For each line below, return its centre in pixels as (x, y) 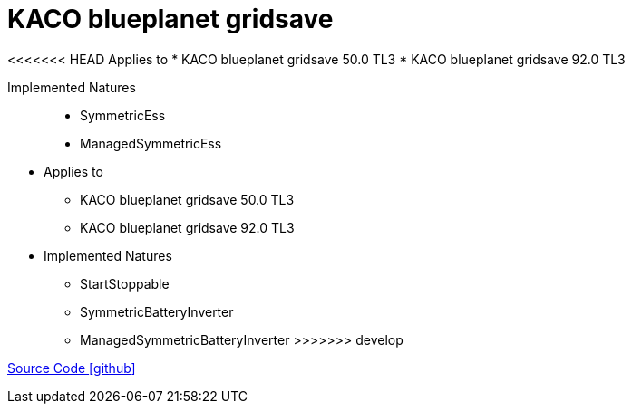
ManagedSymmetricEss (151, 143)
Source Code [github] (72, 368)
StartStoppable (125, 283)
